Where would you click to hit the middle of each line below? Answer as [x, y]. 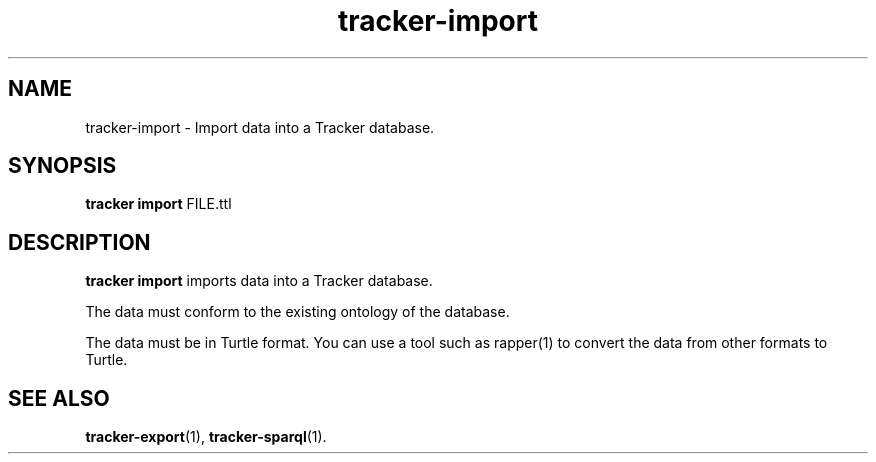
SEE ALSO [59, 398]
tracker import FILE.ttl [158, 204]
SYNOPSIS [62, 166]
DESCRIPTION [79, 242]
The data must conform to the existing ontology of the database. [297, 312]
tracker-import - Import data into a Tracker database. [260, 127]
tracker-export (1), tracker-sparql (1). [206, 437]
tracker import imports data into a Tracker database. [259, 281]
